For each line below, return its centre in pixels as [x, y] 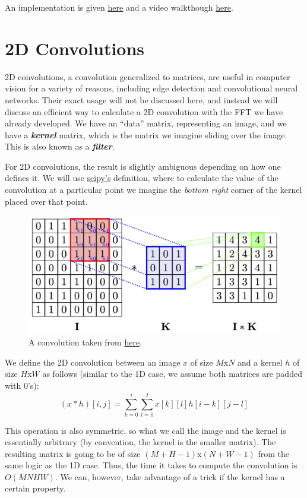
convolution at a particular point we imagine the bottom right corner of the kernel [153, 190]
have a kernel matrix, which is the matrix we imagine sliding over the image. [146, 134]
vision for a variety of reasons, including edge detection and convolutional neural [151, 88]
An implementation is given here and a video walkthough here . [119, 7]
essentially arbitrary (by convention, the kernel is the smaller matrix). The [140, 442]
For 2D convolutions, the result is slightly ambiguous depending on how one [143, 166]
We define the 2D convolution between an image [93, 362]
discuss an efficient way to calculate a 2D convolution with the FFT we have [144, 111]
